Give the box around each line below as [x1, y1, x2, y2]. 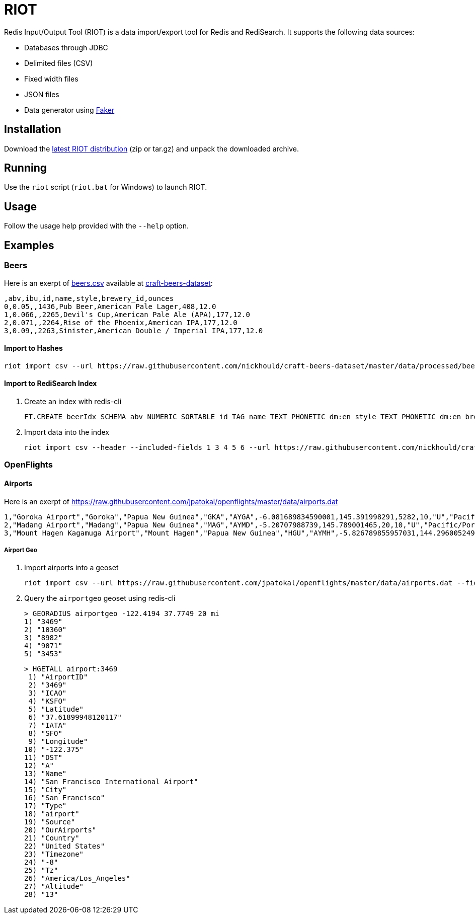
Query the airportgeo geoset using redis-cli [24, 594, 176, 603]
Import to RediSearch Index [4, 379, 97, 388]
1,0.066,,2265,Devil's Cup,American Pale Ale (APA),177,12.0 [4, 310, 250, 319]
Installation [4, 123, 61, 136]
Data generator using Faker [24, 105, 115, 114]
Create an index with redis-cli [24, 397, 122, 406]
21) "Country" [24, 834, 80, 843]
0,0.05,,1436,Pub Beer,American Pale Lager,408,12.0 [4, 302, 216, 311]
